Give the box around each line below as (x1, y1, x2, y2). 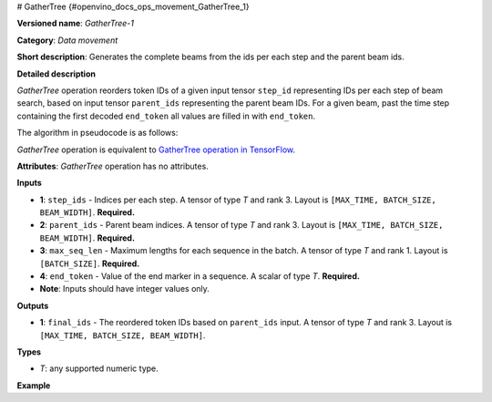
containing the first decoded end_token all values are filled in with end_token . (16, 110, 316, 121)
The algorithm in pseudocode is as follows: (16, 128, 179, 139)
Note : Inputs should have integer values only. (39, 283, 210, 294)
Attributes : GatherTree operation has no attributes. (16, 160, 209, 171)
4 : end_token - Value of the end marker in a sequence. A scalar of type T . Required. (39, 271, 360, 282)
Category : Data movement (16, 35, 118, 46)
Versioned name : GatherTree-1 (16, 18, 135, 29)
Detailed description (16, 68, 96, 79)
